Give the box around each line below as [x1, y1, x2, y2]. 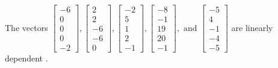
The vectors [5, 21, 48, 33]
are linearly [231, 21, 273, 33]
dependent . [5, 52, 48, 64]
